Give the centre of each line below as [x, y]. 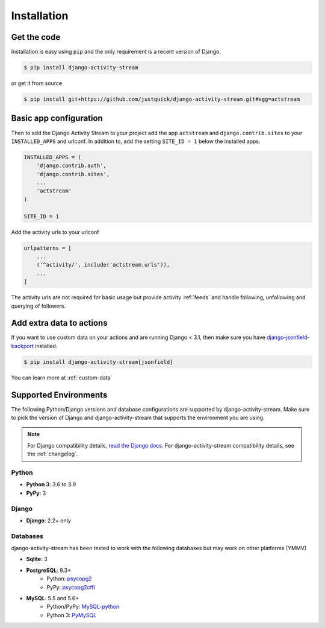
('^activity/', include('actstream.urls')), [103, 265]
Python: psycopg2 [70, 579]
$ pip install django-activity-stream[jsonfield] [98, 362]
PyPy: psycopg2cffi [71, 587]
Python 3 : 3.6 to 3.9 [51, 484]
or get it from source [37, 83]
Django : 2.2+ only [49, 520]
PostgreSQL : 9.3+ [49, 570]
